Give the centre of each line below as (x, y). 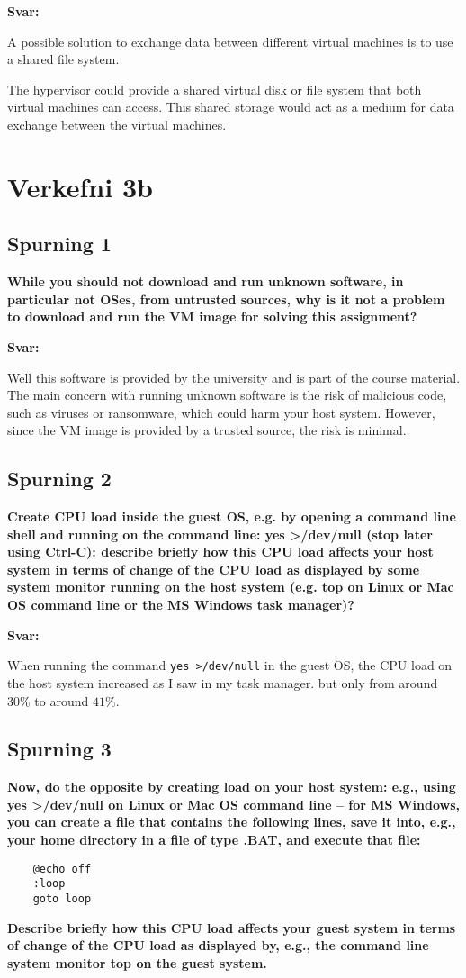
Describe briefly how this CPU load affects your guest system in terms (232, 927)
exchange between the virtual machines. (117, 124)
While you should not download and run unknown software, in (206, 281)
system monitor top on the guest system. (137, 962)
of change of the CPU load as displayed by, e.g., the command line (218, 945)
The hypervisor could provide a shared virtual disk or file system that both (215, 89)
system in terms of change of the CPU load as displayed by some (214, 569)
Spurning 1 (59, 244)
